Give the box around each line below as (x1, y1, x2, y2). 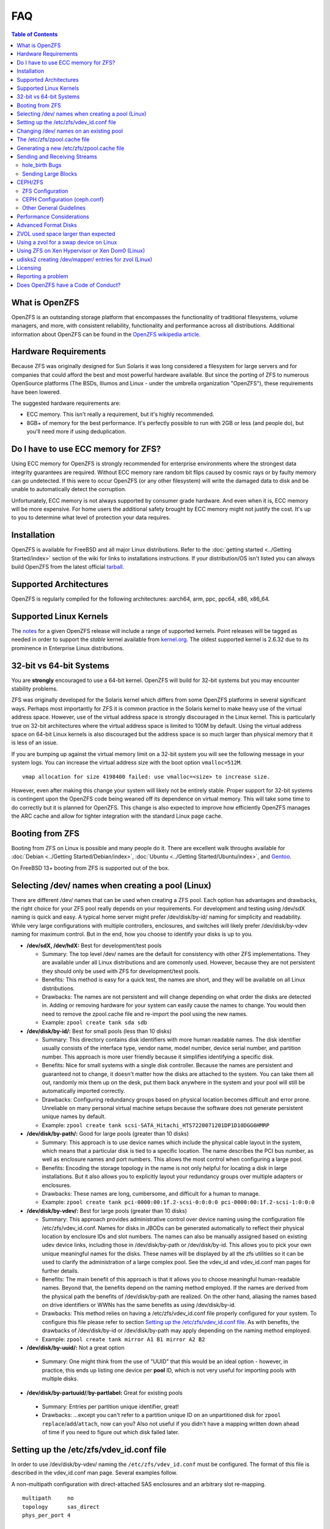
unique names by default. (42, 1113, 106, 1120)
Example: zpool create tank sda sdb (42, 1019, 147, 1026)
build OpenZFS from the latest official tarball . (11, 563, 125, 571)
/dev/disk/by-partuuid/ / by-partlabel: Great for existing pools (26, 1389, 183, 1396)
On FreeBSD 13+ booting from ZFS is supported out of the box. (11, 864, 170, 872)
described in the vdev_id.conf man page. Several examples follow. (11, 1469, 178, 1476)
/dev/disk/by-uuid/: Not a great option (26, 1344, 125, 1352)
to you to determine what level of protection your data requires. (11, 514, 171, 521)
